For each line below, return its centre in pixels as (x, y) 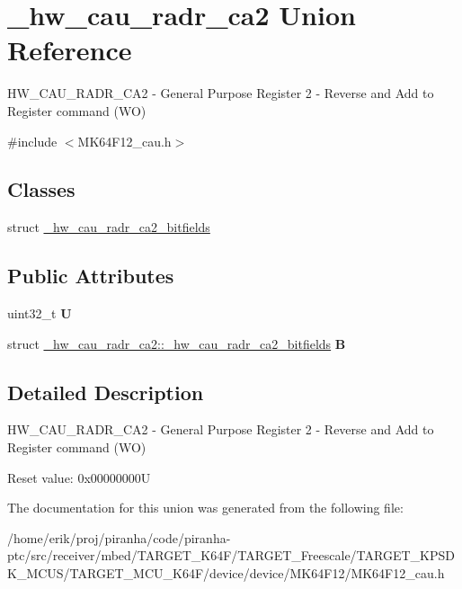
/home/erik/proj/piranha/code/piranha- (119, 537)
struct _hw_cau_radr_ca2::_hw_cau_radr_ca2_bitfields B (177, 343)
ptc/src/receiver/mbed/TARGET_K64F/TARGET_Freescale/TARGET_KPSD (231, 555)
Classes (41, 189)
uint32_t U (40, 313)
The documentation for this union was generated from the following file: (205, 508)
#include (32, 141)
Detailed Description (106, 392)
